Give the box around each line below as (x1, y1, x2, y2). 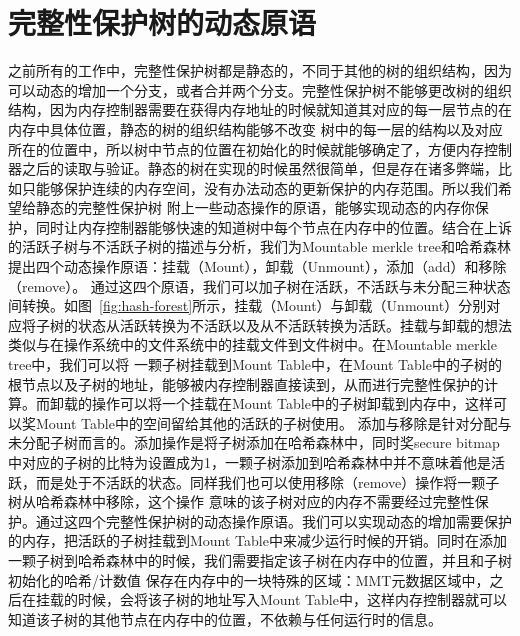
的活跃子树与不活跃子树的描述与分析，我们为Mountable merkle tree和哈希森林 (8, 236, 511, 257)
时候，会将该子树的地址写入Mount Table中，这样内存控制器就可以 (77, 589, 507, 610)
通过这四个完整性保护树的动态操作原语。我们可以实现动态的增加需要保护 (35, 510, 512, 531)
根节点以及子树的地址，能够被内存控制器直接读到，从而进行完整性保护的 (8, 373, 484, 394)
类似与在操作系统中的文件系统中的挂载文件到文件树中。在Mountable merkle (8, 334, 497, 355)
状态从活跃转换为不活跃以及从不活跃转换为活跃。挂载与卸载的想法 (77, 314, 512, 335)
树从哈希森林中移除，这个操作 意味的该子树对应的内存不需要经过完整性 (8, 491, 475, 512)
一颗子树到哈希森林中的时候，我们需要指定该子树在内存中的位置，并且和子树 (8, 549, 512, 570)
